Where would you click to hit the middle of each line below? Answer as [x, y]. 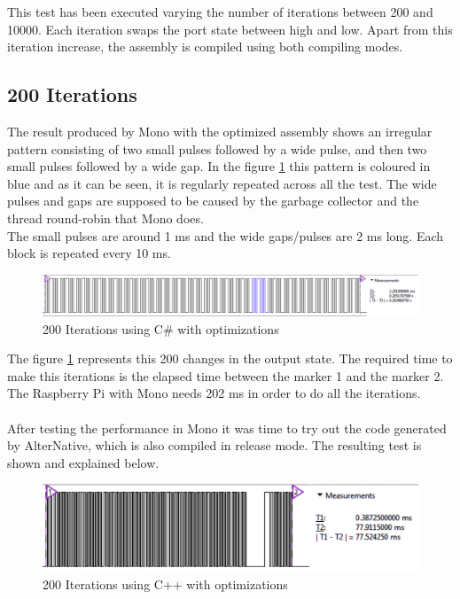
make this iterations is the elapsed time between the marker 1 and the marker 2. [226, 375]
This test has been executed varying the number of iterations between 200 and [220, 12]
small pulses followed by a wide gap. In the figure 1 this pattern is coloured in [219, 166]
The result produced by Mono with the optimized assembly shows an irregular [220, 131]
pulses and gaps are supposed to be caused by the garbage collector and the [213, 201]
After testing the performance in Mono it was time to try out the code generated [227, 428]
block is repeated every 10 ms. [89, 253]
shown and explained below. [83, 462]
